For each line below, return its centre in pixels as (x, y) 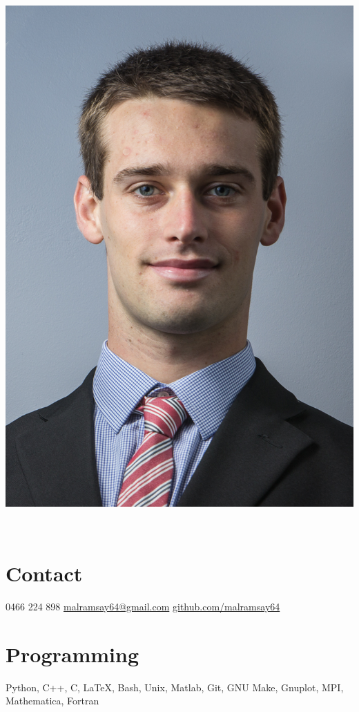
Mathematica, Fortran (52, 701)
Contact (44, 573)
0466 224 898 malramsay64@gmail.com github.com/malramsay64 (143, 607)
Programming (72, 654)
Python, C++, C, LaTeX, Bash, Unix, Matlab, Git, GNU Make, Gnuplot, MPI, (175, 687)
